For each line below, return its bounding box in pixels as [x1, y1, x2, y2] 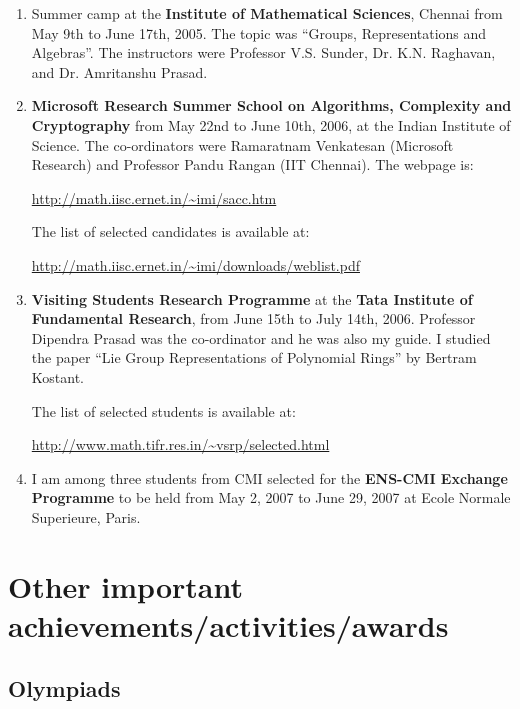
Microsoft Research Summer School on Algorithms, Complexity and [31, 95, 512, 116]
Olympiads [8, 673, 121, 704]
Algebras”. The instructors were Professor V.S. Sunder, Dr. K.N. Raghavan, [31, 42, 496, 63]
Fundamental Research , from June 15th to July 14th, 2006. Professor [31, 308, 476, 329]
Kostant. [31, 366, 84, 387]
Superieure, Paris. [31, 506, 141, 527]
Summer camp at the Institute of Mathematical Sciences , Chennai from [31, 3, 503, 23]
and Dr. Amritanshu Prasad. [31, 61, 208, 82]
